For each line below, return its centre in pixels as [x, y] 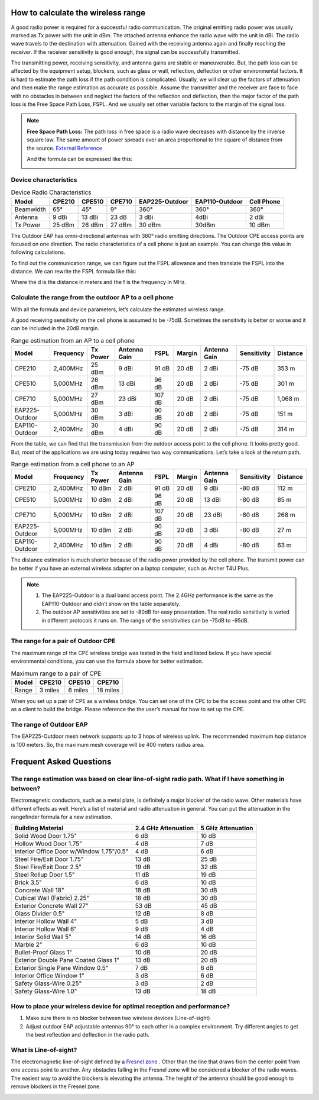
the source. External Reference [65, 148]
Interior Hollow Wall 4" [46, 921]
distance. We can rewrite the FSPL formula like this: [74, 272]
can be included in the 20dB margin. [55, 328]
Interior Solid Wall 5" [43, 937]
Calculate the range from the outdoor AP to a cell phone [92, 298]
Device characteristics [44, 179]
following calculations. [38, 252]
